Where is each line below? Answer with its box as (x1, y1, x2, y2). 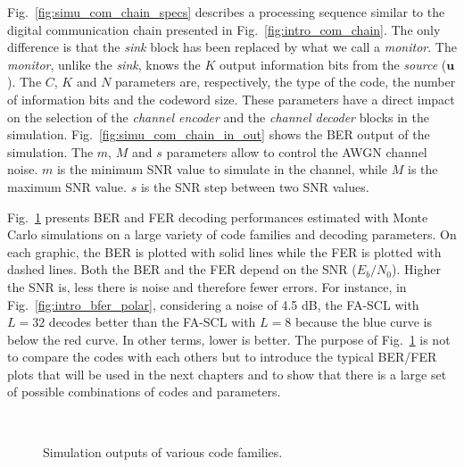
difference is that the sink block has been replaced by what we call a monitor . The (7, 38, 457, 56)
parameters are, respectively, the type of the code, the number (115, 72, 456, 91)
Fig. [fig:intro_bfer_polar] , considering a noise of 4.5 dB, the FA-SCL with (7, 295, 419, 313)
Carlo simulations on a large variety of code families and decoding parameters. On (7, 225, 457, 244)
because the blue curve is (294, 313, 432, 331)
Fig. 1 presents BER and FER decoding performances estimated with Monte (7, 207, 428, 226)
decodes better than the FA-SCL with (48, 313, 256, 331)
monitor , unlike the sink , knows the (7, 54, 201, 73)
